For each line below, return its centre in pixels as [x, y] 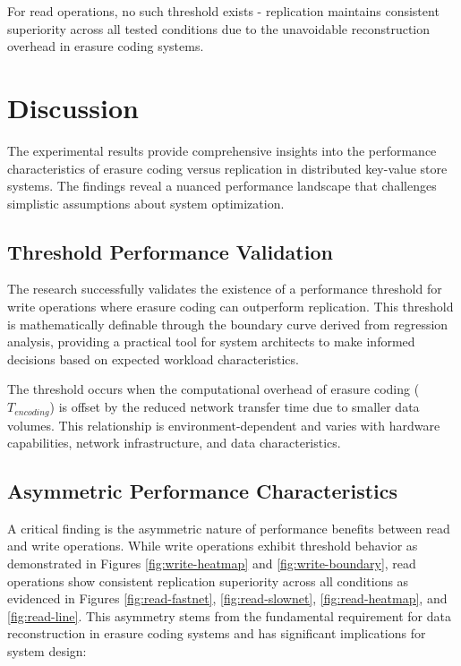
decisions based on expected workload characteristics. [153, 359]
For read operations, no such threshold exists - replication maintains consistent [223, 11]
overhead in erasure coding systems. [106, 46]
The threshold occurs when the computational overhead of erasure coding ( [213, 389]
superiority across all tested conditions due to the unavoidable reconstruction [219, 28]
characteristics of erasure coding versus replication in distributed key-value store [227, 168]
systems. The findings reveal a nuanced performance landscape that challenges [222, 186]
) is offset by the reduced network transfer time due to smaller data [235, 407]
